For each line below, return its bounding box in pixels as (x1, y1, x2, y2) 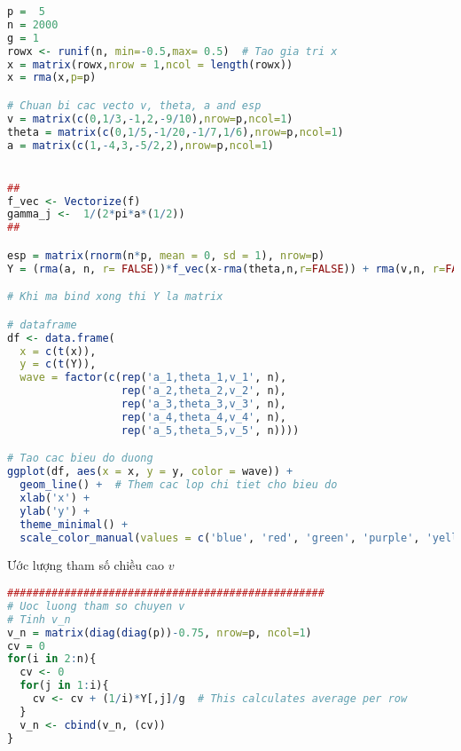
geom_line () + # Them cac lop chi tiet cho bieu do (20, 478, 338, 492)
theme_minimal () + (20, 518, 129, 531)
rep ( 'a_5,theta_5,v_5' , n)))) (121, 423, 300, 437)
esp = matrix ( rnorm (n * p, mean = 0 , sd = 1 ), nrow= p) (7, 249, 325, 262)
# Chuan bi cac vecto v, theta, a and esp (7, 99, 262, 112)
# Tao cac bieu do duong (7, 452, 153, 465)
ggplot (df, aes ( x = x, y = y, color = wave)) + (7, 465, 293, 478)
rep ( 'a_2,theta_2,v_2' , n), (121, 384, 287, 398)
